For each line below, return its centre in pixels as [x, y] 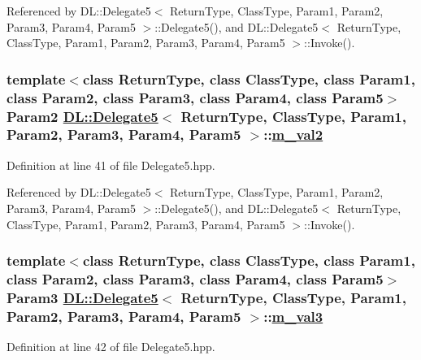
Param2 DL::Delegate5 [82, 116]
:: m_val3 [293, 316]
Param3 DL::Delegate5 [82, 297]
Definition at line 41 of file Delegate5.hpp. [111, 165]
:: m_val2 [293, 134]
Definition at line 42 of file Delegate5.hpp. [111, 347]
